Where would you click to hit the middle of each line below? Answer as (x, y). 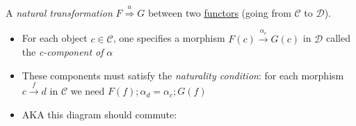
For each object (55, 38)
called (338, 38)
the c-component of (63, 52)
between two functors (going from (219, 12)
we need (88, 91)
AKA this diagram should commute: (99, 114)
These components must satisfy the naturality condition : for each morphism (183, 75)
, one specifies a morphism (169, 38)
